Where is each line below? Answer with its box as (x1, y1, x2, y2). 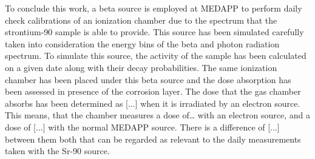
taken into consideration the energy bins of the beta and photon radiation (5, 37, 280, 50)
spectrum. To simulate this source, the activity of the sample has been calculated (5, 49, 307, 62)
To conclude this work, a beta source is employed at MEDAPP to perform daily (5, 2, 302, 14)
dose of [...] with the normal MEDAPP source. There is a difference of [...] (5, 120, 280, 133)
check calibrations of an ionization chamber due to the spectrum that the (5, 13, 277, 26)
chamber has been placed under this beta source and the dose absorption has (5, 73, 291, 86)
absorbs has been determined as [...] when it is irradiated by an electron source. (5, 96, 300, 109)
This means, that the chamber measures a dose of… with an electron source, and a (5, 109, 311, 121)
